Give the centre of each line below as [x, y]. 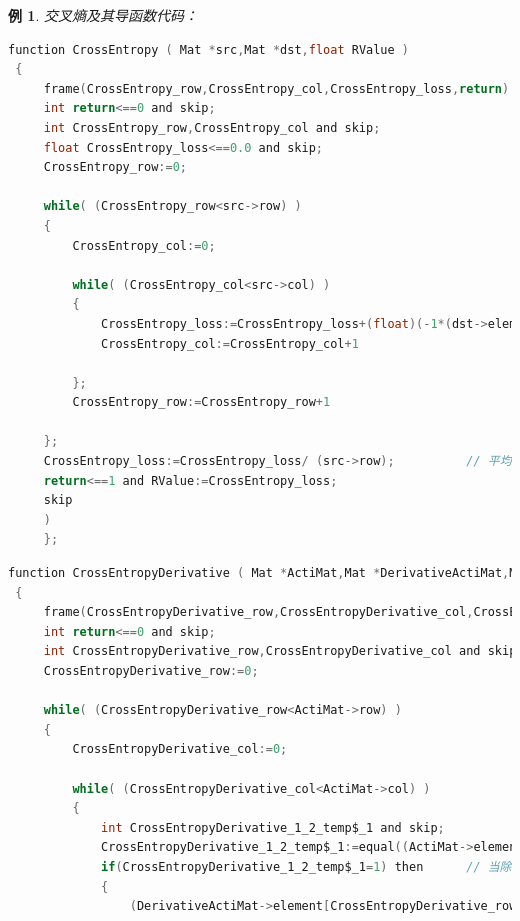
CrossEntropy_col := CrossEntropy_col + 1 [230, 343]
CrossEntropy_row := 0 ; [115, 167]
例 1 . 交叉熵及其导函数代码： [103, 15]
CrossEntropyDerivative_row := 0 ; [151, 671]
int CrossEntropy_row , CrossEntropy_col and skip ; [212, 127]
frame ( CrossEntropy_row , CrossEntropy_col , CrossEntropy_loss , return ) [276, 88]
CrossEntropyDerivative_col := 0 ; [180, 749]
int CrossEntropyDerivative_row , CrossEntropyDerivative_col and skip [280, 651]
